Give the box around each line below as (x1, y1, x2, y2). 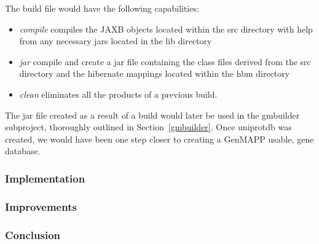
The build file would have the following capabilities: (5, 2, 199, 14)
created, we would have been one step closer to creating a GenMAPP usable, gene (5, 132, 314, 145)
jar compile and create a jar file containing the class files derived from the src (19, 55, 311, 68)
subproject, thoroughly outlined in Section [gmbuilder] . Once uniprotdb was (5, 120, 292, 133)
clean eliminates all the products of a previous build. (19, 87, 218, 100)
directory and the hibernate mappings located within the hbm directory (19, 67, 290, 80)
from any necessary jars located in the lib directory (19, 34, 212, 47)
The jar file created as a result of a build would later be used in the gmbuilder (5, 108, 300, 121)
